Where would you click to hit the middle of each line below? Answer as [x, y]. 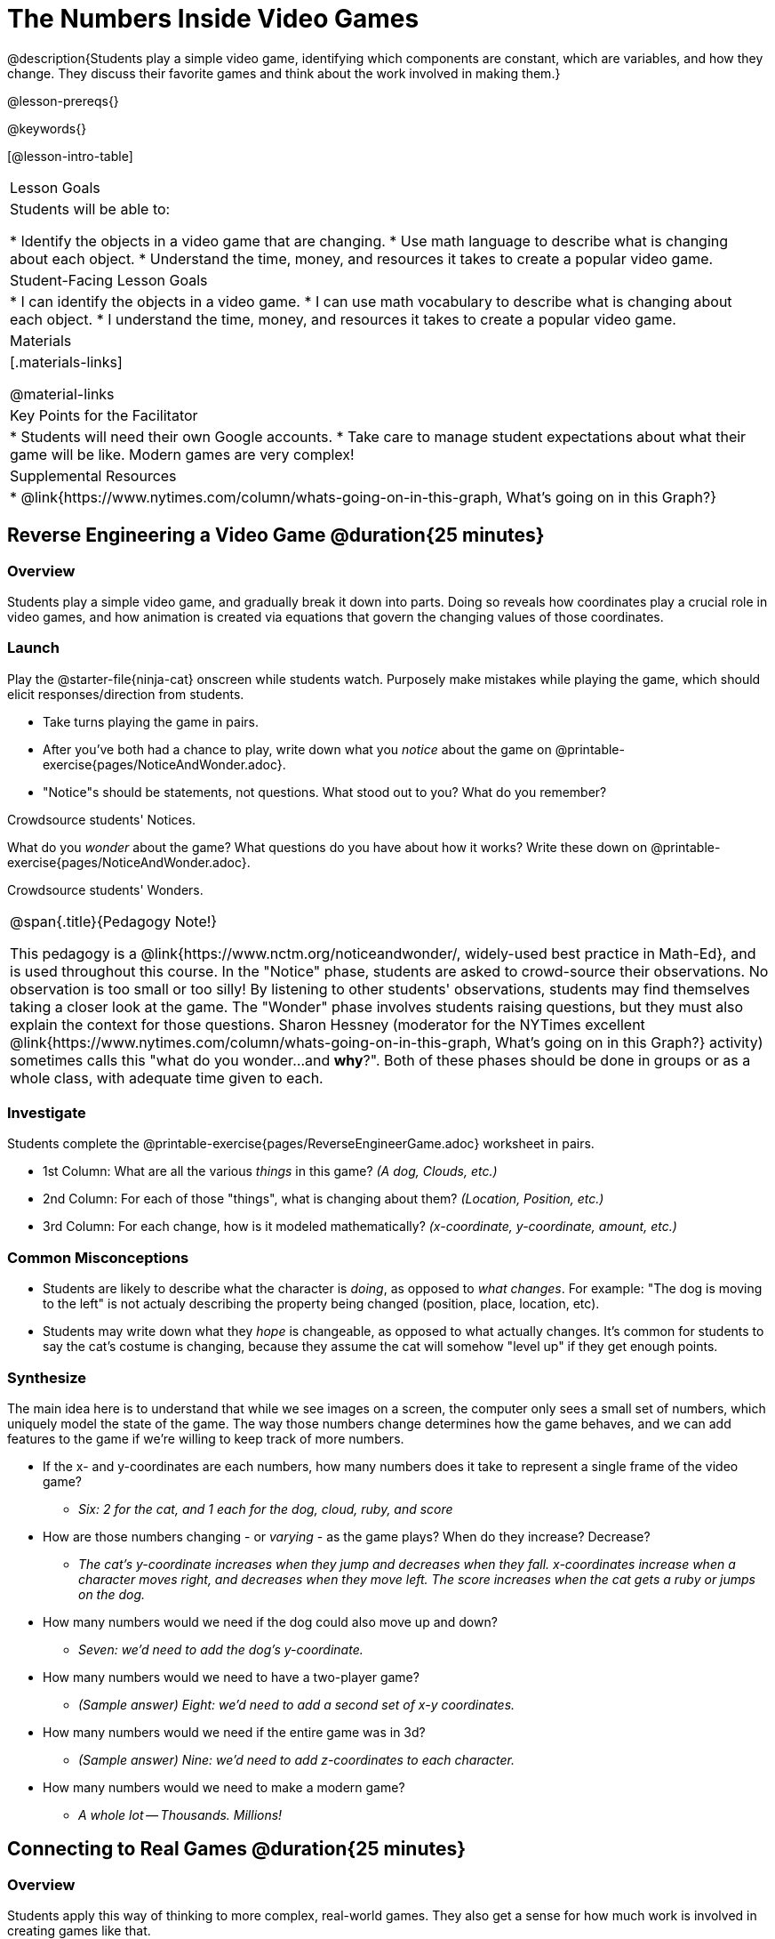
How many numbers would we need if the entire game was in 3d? [234, 1732]
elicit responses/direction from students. [126, 694]
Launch [33, 648]
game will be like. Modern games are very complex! [182, 454]
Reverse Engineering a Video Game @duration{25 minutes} [276, 535]
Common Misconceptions [98, 1257]
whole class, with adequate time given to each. [167, 1078]
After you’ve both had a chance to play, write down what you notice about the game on [297, 749]
